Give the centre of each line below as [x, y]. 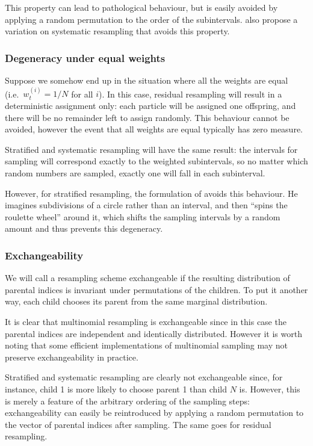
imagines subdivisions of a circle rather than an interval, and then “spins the [146, 205]
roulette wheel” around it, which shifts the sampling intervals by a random [143, 216]
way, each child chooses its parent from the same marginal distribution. [136, 301]
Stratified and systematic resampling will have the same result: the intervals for [151, 149]
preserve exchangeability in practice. [72, 357]
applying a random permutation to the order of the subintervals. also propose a [151, 19]
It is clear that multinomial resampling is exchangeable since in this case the [146, 321]
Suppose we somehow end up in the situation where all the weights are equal [147, 80]
